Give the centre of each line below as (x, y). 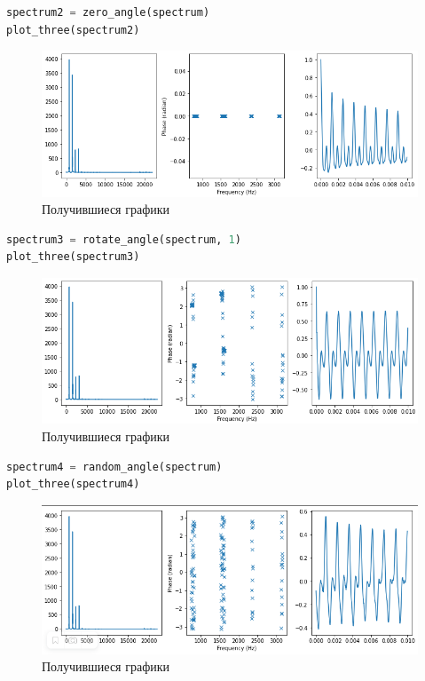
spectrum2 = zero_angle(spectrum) (108, 12)
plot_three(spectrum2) (73, 30)
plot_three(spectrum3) (73, 257)
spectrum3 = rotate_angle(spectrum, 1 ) (124, 239)
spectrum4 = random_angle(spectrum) (114, 467)
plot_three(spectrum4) (73, 484)
